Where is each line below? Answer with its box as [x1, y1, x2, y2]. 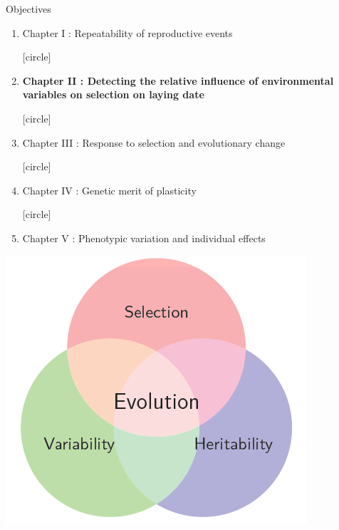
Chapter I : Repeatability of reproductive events [22, 25, 233, 40]
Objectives [6, 1, 51, 16]
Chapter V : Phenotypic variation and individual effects [22, 230, 266, 245]
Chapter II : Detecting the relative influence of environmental [22, 73, 334, 88]
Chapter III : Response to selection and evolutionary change [22, 135, 286, 150]
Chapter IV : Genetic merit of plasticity [22, 182, 197, 197]
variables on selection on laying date [22, 87, 204, 102]
